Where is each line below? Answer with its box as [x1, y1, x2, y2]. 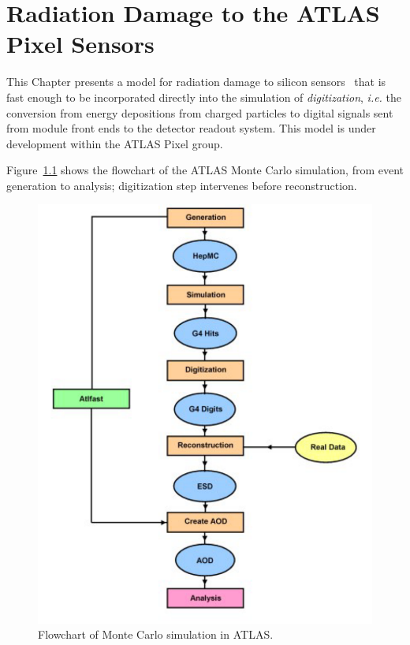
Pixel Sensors [6, 28, 155, 60]
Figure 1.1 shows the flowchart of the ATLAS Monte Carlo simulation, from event [6, 162, 404, 178]
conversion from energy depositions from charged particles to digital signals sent [6, 104, 393, 121]
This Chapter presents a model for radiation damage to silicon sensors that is [6, 73, 386, 90]
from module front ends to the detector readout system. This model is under [6, 120, 376, 136]
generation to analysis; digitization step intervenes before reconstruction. [6, 177, 357, 193]
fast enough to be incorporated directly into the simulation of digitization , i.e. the [6, 88, 402, 105]
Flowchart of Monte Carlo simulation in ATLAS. [38, 626, 274, 643]
